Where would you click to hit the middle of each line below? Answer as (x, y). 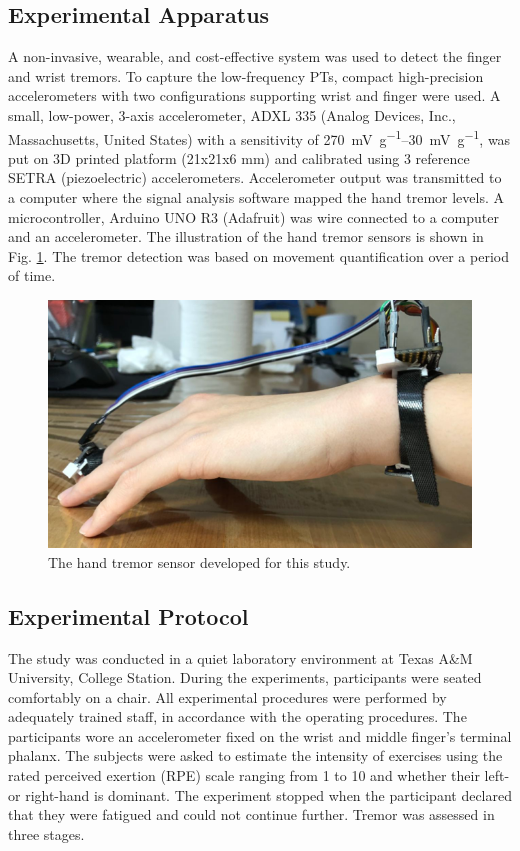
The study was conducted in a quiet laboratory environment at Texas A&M (240, 657)
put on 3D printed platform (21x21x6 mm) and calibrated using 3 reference (239, 157)
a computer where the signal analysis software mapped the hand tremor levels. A (256, 197)
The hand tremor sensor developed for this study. (199, 561)
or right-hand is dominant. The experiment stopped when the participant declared (260, 794)
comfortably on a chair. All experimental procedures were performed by (227, 696)
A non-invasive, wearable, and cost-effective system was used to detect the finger (255, 56)
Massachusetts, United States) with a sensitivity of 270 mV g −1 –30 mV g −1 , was (259, 137)
